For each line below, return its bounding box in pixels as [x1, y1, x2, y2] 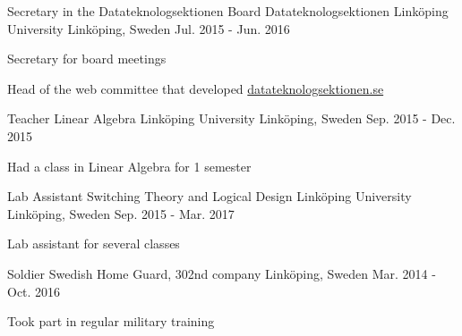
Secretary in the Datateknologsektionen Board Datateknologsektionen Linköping [7, 2, 449, 20]
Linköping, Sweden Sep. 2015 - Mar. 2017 [7, 204, 235, 223]
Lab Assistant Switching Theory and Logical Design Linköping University [7, 187, 412, 206]
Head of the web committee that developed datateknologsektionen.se [7, 79, 384, 97]
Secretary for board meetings [7, 49, 167, 68]
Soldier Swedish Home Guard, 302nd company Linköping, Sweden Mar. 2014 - [7, 264, 436, 282]
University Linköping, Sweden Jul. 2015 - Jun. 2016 [7, 19, 290, 38]
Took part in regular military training [7, 312, 215, 331]
